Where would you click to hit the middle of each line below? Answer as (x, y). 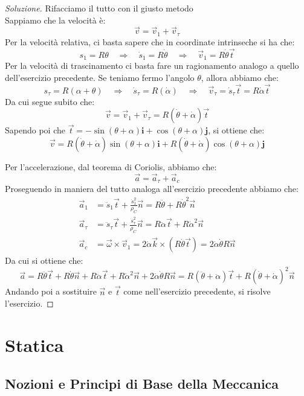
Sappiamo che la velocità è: (55, 20)
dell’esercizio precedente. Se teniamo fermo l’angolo (100, 77)
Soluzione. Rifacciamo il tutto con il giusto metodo (99, 8)
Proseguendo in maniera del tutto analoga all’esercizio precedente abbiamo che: (152, 189)
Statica (34, 344)
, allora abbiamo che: (240, 77)
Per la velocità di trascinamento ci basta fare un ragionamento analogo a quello (152, 65)
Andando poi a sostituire (51, 291)
